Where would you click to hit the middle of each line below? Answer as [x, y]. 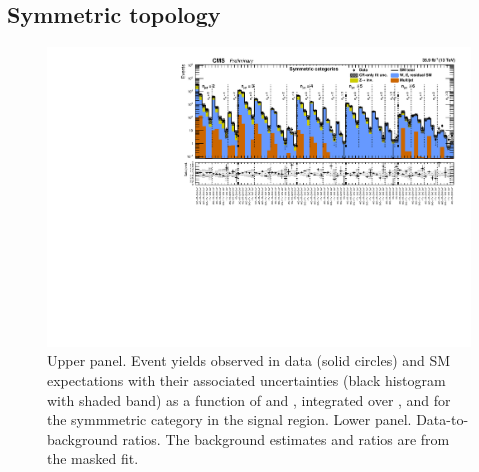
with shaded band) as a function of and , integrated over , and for [249, 399]
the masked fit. [93, 458]
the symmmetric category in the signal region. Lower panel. [229, 419]
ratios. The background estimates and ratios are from [286, 438]
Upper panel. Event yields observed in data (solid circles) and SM [249, 360]
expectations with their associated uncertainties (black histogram [246, 380]
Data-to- [442, 419]
